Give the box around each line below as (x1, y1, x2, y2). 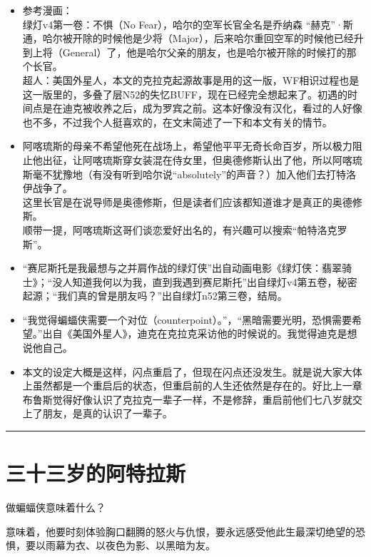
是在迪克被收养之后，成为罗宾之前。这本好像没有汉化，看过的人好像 (42, 101, 362, 116)
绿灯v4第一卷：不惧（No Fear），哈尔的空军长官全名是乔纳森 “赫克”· (22, 16, 343, 31)
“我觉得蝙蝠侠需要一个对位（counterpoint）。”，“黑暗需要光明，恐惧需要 (22, 312, 352, 327)
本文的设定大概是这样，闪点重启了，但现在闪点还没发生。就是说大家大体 (22, 364, 362, 379)
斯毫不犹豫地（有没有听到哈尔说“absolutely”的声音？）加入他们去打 (22, 166, 336, 181)
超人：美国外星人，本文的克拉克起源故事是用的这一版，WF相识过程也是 (22, 72, 360, 87)
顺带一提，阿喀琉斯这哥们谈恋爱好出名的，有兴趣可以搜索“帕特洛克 (22, 222, 337, 237)
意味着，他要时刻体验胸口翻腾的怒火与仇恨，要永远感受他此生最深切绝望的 (6, 523, 355, 538)
